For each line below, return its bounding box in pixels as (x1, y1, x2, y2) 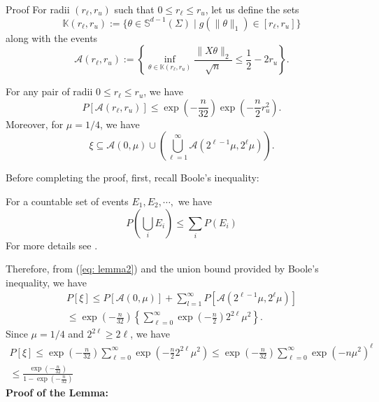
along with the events (6, 30, 98, 45)
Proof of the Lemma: (6, 385, 108, 400)
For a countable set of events (6, 193, 129, 208)
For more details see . (6, 237, 98, 252)
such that (114, 2, 155, 16)
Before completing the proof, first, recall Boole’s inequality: (6, 170, 259, 185)
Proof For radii (6, 2, 70, 16)
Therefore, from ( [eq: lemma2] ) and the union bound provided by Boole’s (6, 261, 319, 276)
